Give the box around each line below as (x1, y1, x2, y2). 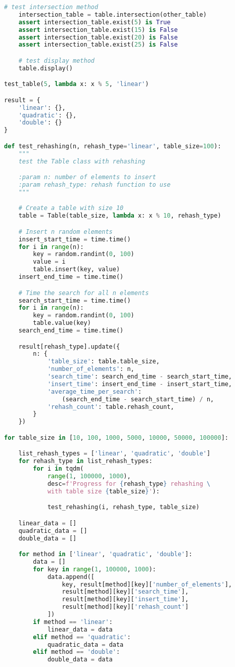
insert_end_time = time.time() (18, 273, 124, 281)
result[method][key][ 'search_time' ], (62, 588, 189, 596)
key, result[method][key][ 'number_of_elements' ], (62, 580, 232, 588)
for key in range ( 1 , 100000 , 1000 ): (33, 565, 156, 573)
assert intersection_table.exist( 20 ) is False (18, 33, 178, 41)
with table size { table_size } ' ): (47, 487, 160, 495)
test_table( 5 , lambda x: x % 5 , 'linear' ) (4, 80, 149, 88)
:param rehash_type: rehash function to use (18, 181, 171, 189)
